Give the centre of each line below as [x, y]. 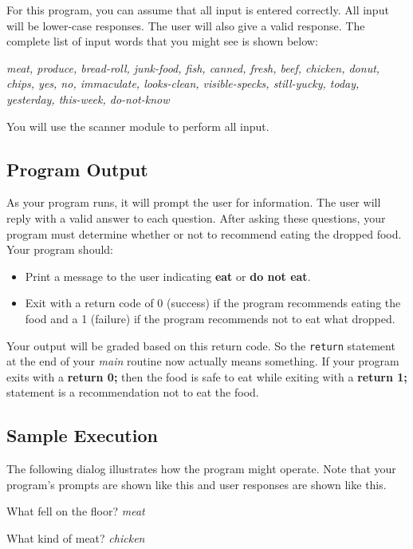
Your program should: [60, 249]
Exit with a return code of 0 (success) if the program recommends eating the [213, 303]
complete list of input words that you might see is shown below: [162, 41]
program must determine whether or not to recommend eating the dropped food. [204, 233]
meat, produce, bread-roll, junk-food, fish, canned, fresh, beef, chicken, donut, [193, 67]
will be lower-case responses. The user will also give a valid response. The [186, 25]
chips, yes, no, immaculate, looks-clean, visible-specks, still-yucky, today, [183, 83]
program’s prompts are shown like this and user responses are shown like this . [197, 484]
